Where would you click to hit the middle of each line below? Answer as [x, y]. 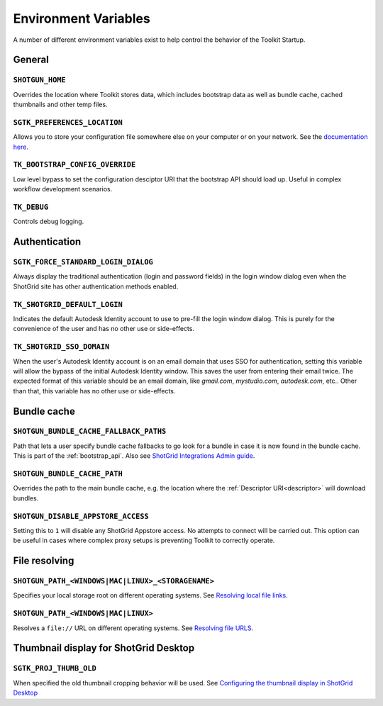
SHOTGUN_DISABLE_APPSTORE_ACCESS [81, 516]
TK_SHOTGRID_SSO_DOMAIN [61, 347]
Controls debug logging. [49, 222]
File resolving [44, 561]
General [31, 60]
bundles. [26, 498]
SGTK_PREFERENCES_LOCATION [68, 122]
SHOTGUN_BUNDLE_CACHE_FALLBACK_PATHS [90, 431]
